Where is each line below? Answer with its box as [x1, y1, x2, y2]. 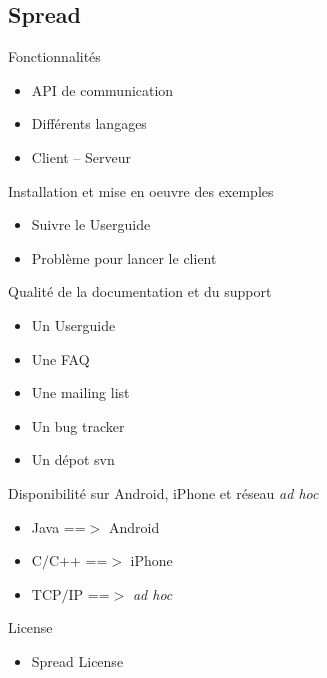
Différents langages [31, 113, 147, 134]
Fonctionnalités [8, 46, 101, 67]
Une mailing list [31, 382, 130, 403]
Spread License [31, 650, 124, 671]
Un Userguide [31, 314, 116, 335]
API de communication [31, 79, 174, 100]
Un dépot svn [31, 449, 115, 470]
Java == [31, 516, 86, 537]
